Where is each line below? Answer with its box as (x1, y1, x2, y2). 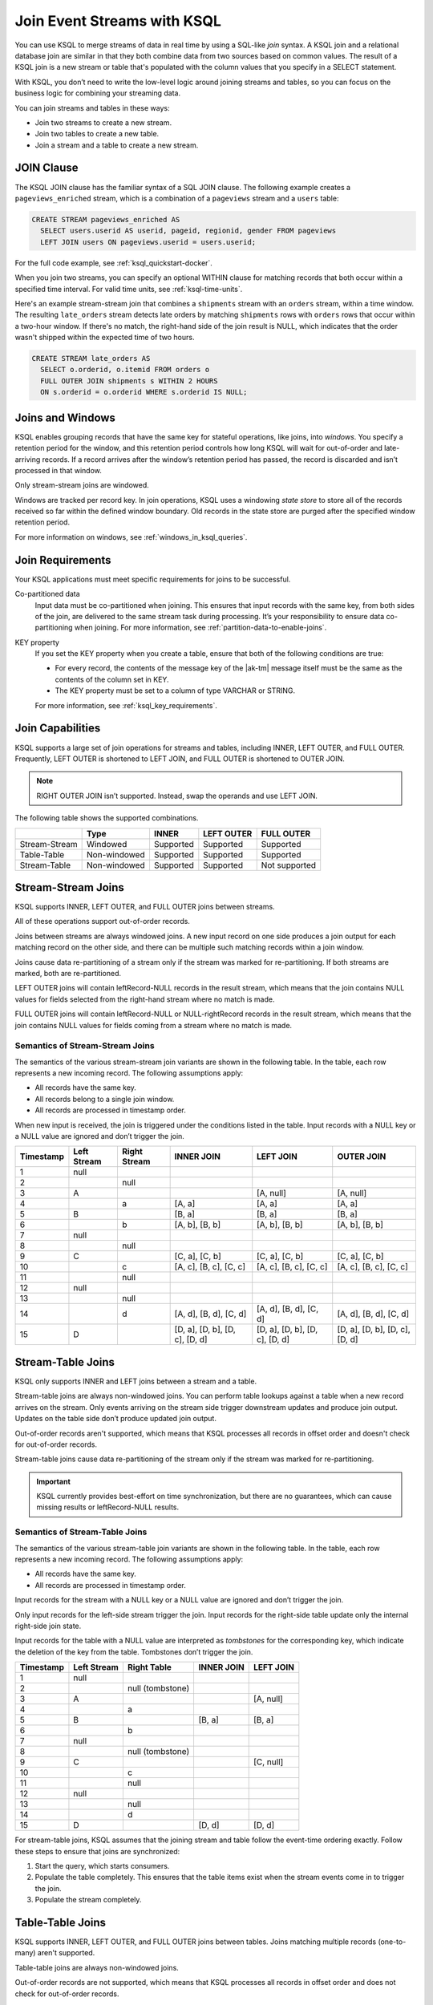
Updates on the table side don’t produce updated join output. (14, 1414, 216, 1424)
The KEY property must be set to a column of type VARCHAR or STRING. (55, 686, 296, 695)
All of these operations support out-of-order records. (14, 917, 190, 926)
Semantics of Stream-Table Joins (14, 1526, 148, 1537)
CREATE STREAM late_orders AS (31, 354, 151, 363)
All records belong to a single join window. (34, 1094, 175, 1104)
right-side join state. (14, 1621, 82, 1630)
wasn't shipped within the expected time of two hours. (14, 333, 195, 342)
